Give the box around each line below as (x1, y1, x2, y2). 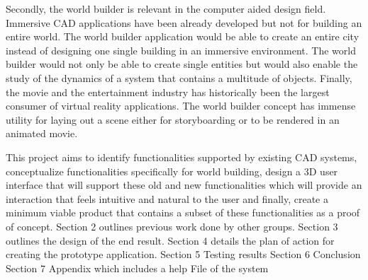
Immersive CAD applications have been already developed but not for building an (6, 15, 362, 30)
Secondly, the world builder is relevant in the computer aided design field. (6, 1, 326, 16)
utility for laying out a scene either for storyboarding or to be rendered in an (6, 112, 340, 127)
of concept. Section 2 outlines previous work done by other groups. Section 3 (6, 218, 338, 233)
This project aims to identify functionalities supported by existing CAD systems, (6, 149, 357, 164)
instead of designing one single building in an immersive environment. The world (6, 42, 356, 57)
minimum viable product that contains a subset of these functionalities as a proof (6, 205, 360, 220)
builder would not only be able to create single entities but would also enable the (6, 57, 358, 71)
